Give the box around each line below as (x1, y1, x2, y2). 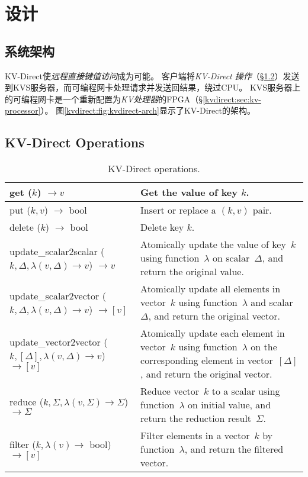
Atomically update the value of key (140, 237, 286, 252)
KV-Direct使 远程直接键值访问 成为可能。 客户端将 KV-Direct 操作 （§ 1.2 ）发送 (5, 69, 300, 82)
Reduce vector (140, 384, 200, 398)
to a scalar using (211, 384, 280, 398)
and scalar (251, 295, 293, 310)
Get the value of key (140, 185, 238, 199)
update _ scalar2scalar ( (9, 244, 105, 258)
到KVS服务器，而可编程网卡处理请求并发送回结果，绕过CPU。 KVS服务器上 (5, 81, 301, 94)
